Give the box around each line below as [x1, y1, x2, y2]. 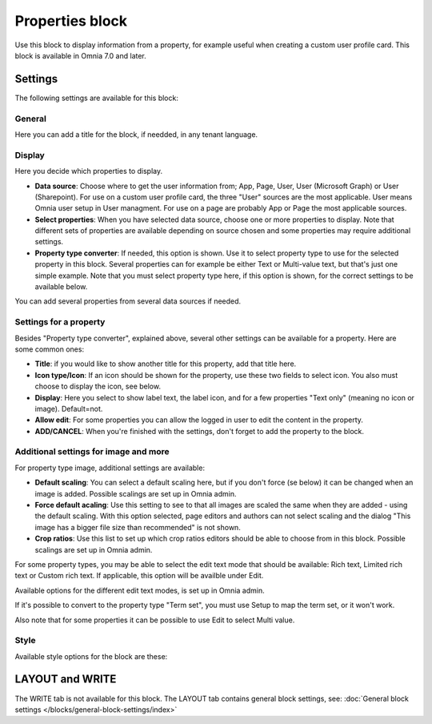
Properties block [14, 12, 128, 30]
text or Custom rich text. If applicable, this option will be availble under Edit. [14, 571, 264, 581]
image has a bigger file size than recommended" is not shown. [34, 522, 242, 532]
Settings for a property [14, 316, 106, 328]
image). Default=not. [34, 404, 103, 413]
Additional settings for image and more [14, 446, 170, 457]
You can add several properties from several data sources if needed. [14, 296, 242, 306]
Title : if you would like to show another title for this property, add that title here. [34, 359, 297, 368]
